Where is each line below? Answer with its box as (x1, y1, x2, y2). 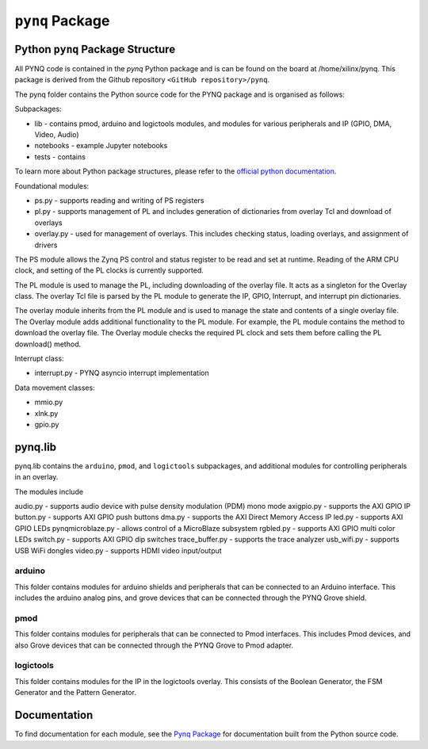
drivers (34, 240, 58, 250)
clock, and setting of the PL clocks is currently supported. (14, 266, 204, 275)
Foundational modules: (14, 181, 90, 190)
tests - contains (34, 151, 86, 162)
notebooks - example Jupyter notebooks (34, 141, 168, 151)
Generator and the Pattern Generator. (14, 688, 136, 697)
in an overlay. (14, 472, 59, 482)
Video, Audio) (34, 130, 79, 139)
